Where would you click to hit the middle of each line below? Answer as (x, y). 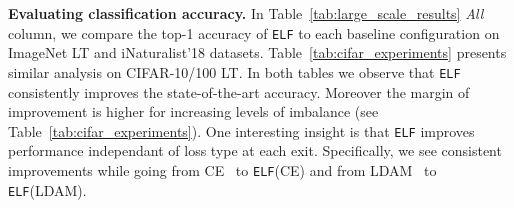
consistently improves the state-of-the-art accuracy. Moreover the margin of (239, 91)
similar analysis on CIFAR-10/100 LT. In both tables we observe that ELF (234, 71)
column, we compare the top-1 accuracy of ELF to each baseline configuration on (254, 32)
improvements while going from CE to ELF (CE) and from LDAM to (222, 169)
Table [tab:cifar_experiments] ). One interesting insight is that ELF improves (241, 130)
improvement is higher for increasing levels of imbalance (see (193, 111)
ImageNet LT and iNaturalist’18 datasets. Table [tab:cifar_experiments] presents (257, 52)
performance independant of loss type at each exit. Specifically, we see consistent (255, 150)
